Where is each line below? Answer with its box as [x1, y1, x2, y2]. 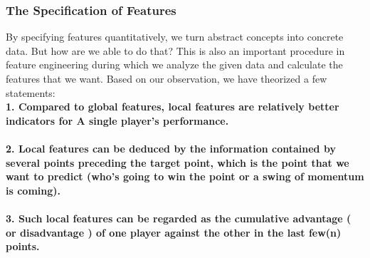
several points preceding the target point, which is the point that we [6, 155, 349, 170]
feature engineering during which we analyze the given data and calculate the [6, 57, 343, 72]
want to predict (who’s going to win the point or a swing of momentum [6, 169, 364, 184]
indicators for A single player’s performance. [6, 113, 229, 128]
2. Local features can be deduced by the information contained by [6, 140, 336, 155]
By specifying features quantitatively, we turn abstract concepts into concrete [6, 29, 344, 44]
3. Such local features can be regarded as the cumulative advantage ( [6, 210, 351, 225]
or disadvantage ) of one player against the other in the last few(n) [6, 225, 342, 239]
